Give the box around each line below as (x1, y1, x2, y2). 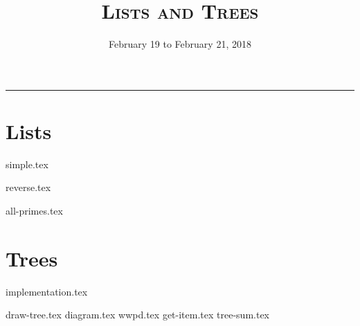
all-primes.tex (6, 203, 63, 218)
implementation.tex (6, 284, 88, 298)
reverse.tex (6, 180, 51, 194)
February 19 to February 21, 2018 (109, 37, 251, 51)
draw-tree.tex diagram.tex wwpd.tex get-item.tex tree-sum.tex (6, 307, 269, 322)
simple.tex (6, 156, 48, 171)
